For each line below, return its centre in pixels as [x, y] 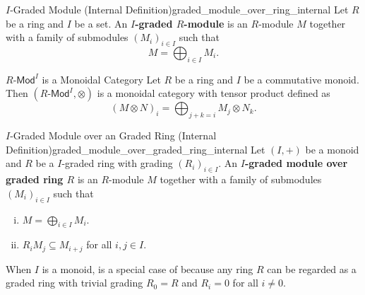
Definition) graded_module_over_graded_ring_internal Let [136, 149]
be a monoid [332, 149]
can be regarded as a [312, 268]
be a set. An [101, 23]
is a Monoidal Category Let [101, 79]
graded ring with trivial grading [74, 283]
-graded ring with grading [117, 163]
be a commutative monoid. [301, 79]
